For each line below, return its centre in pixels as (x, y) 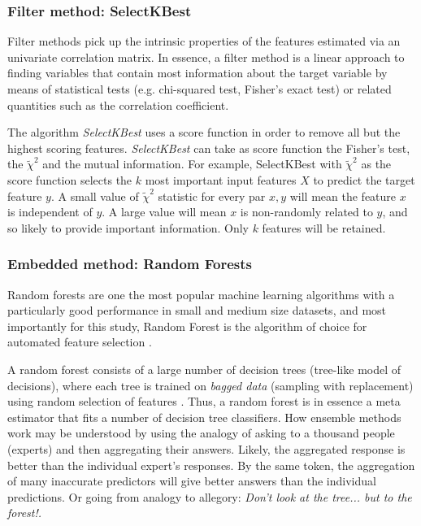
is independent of (50, 212)
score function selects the (70, 179)
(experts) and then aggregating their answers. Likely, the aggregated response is (206, 448)
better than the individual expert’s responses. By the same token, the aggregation (211, 465)
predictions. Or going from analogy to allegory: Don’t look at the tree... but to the (210, 496)
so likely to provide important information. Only (128, 227)
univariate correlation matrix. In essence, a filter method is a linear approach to (206, 57)
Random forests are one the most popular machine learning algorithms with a (201, 294)
